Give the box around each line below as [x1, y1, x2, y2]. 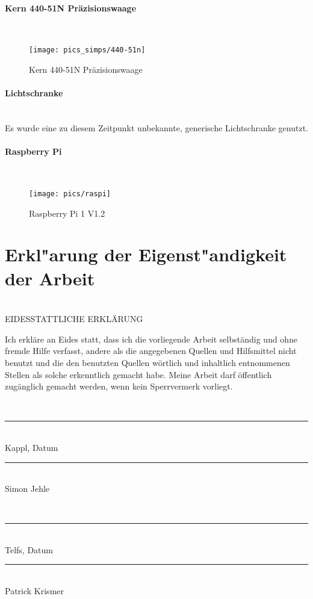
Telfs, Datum [5, 543, 53, 556]
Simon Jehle [5, 482, 50, 495]
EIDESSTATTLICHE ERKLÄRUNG [5, 312, 143, 325]
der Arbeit [5, 265, 95, 290]
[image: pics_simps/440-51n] [29, 46, 146, 55]
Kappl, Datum [5, 441, 58, 453]
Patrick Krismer [5, 585, 64, 597]
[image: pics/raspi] [29, 190, 111, 199]
